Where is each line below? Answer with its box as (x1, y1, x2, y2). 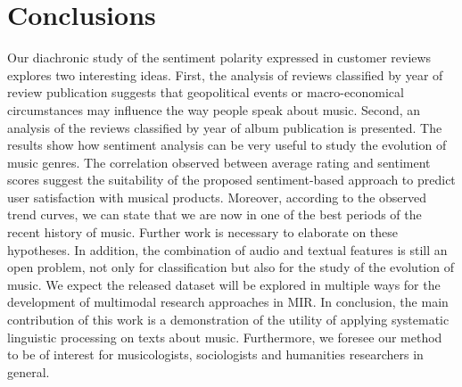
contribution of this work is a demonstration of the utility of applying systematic (7, 310, 450, 329)
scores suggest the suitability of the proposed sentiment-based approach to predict (7, 170, 456, 189)
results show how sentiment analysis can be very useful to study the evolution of (7, 136, 447, 154)
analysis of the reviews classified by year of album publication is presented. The (7, 118, 442, 136)
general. (7, 362, 50, 381)
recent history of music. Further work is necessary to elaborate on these (7, 223, 399, 242)
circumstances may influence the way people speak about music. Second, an (7, 100, 421, 119)
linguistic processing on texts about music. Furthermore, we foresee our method (7, 327, 442, 346)
